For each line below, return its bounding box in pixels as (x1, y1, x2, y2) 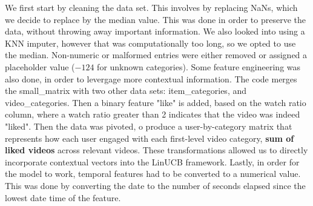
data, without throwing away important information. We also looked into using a (5, 25, 305, 38)
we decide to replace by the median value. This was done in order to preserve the (5, 13, 306, 25)
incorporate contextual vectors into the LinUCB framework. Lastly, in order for (5, 155, 300, 168)
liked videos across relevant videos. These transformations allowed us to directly (5, 144, 308, 156)
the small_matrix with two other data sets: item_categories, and (5, 84, 246, 97)
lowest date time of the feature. (5, 191, 121, 204)
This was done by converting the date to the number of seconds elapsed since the (5, 179, 306, 191)
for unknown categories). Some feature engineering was (97, 60, 301, 73)
